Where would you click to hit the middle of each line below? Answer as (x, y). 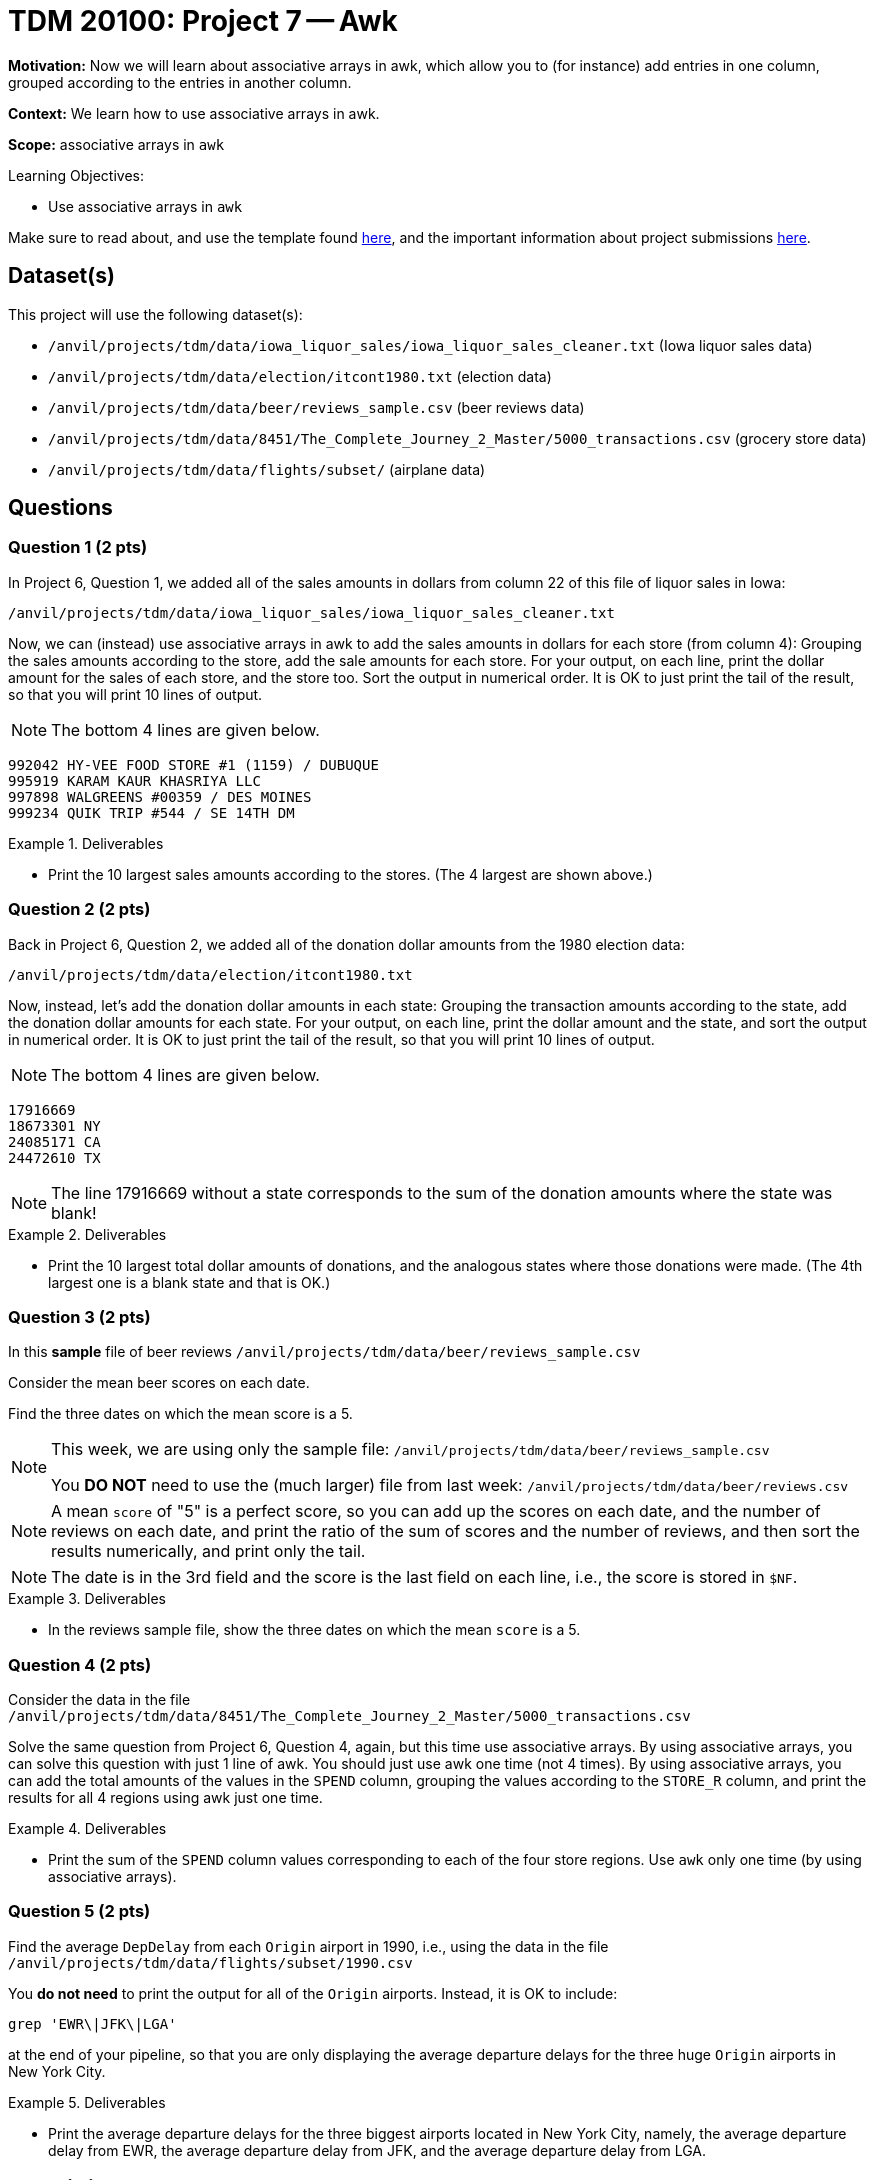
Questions (60, 508)
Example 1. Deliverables (86, 843)
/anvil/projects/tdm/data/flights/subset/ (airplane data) (267, 469)
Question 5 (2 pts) (79, 1911)
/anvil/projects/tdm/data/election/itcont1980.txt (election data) (300, 376)
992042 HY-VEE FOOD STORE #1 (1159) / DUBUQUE (193, 764)
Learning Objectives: (76, 175)
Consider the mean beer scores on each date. (159, 1383)
